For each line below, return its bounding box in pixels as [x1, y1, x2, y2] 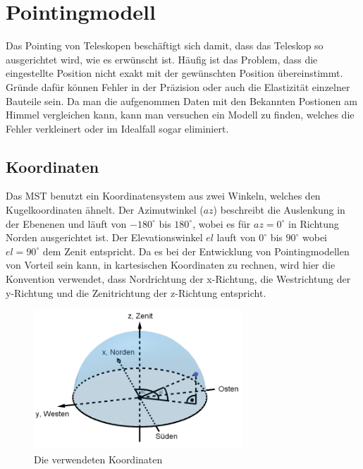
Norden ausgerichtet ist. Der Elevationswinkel [6, 230, 203, 245]
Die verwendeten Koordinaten [34, 451, 163, 466]
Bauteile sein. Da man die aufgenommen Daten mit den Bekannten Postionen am [6, 93, 357, 108]
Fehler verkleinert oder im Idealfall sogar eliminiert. [6, 121, 229, 135]
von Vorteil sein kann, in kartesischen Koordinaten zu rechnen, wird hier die [6, 257, 336, 272]
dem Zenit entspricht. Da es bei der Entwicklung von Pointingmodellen [42, 243, 350, 258]
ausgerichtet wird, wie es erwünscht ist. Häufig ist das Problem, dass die [6, 51, 318, 66]
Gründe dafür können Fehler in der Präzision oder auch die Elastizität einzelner [6, 79, 350, 94]
